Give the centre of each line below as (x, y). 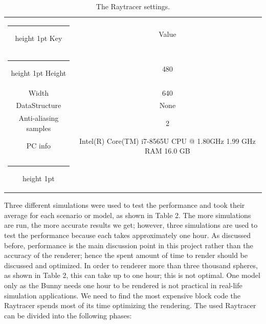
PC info (39, 146)
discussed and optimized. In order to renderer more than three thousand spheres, (131, 265)
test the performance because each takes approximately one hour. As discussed (128, 235)
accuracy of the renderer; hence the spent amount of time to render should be (126, 255)
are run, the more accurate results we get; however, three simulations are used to (131, 225)
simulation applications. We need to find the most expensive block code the (122, 295)
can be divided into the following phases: (68, 315)
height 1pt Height (39, 72)
